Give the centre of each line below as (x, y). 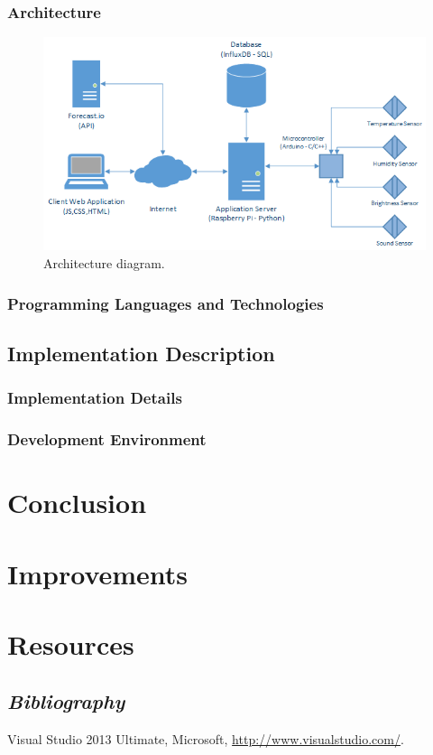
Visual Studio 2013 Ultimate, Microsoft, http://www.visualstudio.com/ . (206, 739)
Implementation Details (95, 398)
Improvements (98, 573)
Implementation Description (141, 353)
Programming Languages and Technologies (166, 303)
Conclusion (77, 503)
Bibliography (66, 701)
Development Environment (107, 439)
